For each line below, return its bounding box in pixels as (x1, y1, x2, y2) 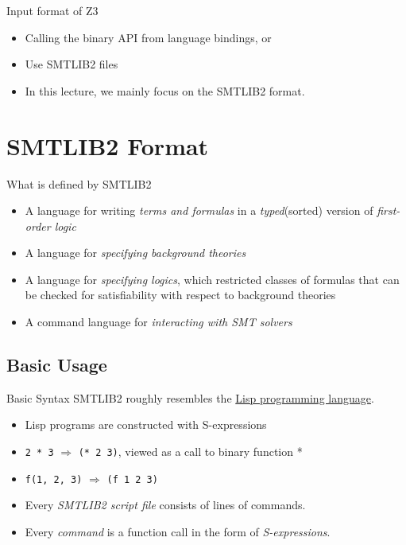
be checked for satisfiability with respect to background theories (25, 286, 336, 303)
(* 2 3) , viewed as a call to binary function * (78, 443, 303, 460)
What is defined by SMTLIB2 (6, 175, 152, 192)
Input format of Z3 (6, 2, 99, 18)
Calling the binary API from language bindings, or (25, 29, 272, 45)
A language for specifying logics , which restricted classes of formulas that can (25, 271, 400, 287)
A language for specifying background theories (25, 244, 246, 261)
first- (377, 202, 400, 219)
